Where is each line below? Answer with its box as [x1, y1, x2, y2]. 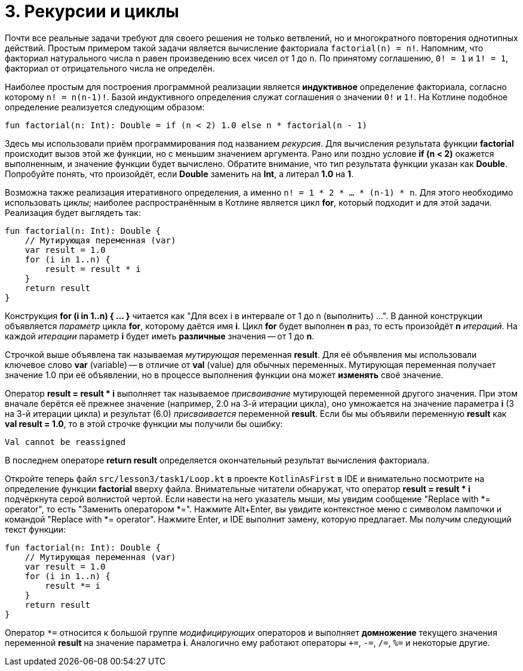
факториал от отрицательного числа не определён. [5, 63, 215, 73]
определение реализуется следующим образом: [5, 101, 205, 112]
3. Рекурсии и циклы [5, 1, 179, 21]
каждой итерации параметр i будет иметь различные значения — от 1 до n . [5, 330, 315, 341]
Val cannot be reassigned [5, 437, 126, 447]
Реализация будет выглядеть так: [5, 207, 141, 218]
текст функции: [5, 524, 66, 534]
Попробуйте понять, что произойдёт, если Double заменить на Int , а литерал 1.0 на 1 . [5, 168, 354, 179]
